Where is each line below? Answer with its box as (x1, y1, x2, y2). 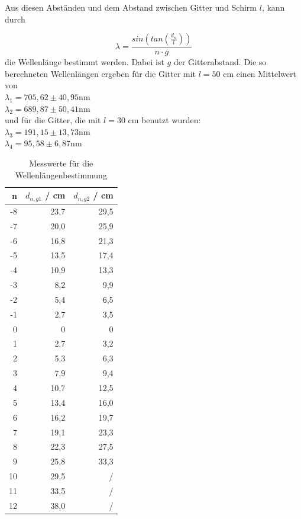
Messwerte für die (29, 156, 93, 169)
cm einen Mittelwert (223, 67, 296, 79)
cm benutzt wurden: (128, 114, 201, 126)
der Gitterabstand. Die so (173, 56, 267, 68)
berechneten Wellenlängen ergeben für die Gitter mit (5, 67, 196, 79)
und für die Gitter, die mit (5, 114, 101, 126)
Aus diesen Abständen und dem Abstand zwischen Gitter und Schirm (5, 1, 257, 13)
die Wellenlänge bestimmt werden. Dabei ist (5, 56, 164, 68)
